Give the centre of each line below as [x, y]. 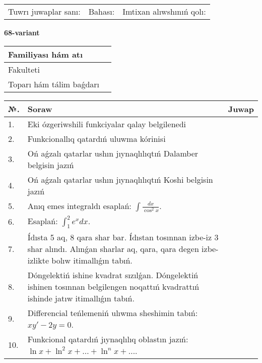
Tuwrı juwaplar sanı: [44, 11]
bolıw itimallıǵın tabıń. [92, 260]
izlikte [38, 260]
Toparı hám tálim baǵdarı [54, 84]
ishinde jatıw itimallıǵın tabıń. [81, 298]
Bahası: [102, 11]
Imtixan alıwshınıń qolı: [164, 11]
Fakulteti [24, 69]
